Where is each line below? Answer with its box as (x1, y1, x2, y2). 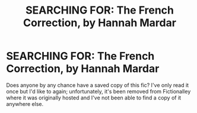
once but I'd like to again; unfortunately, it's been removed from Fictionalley (6, 88, 191, 95)
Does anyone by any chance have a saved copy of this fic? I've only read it (6, 81, 189, 89)
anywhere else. (6, 100, 43, 107)
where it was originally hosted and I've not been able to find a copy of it (6, 94, 182, 101)
